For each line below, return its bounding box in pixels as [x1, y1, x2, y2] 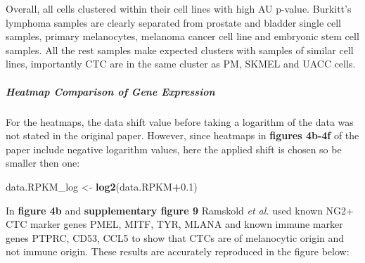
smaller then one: [6, 155, 80, 170]
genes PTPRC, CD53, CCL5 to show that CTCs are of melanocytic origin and [6, 230, 345, 245]
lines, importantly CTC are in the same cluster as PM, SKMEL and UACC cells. [6, 56, 356, 71]
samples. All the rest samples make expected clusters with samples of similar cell [6, 42, 354, 57]
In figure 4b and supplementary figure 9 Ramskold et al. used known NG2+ [6, 203, 354, 217]
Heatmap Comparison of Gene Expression [6, 84, 215, 98]
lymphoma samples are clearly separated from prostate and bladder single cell [6, 15, 341, 30]
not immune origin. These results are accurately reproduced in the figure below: [6, 244, 350, 259]
